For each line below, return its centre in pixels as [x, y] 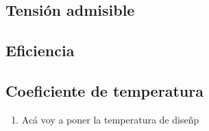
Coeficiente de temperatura [104, 90]
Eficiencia [40, 50]
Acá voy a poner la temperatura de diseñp [110, 119]
